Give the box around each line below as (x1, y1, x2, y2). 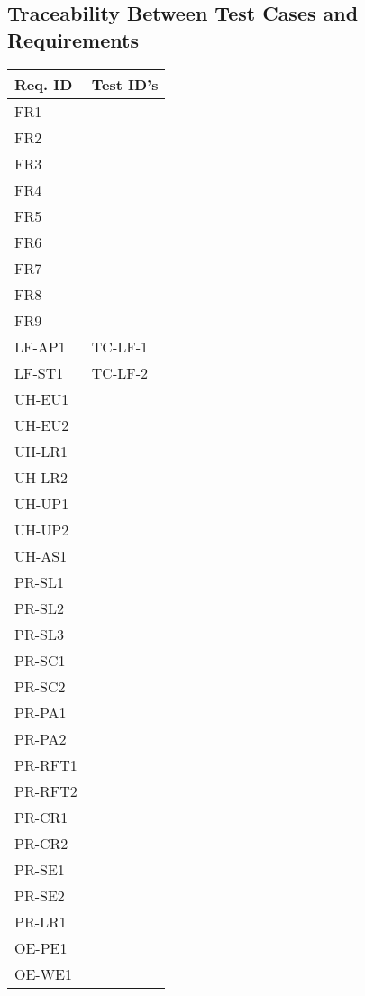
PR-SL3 (14, 623, 64, 644)
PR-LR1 (14, 910, 67, 932)
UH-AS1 (14, 544, 68, 566)
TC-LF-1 (91, 335, 148, 357)
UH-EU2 (14, 414, 69, 435)
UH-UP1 (14, 492, 69, 514)
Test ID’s (91, 73, 159, 95)
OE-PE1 (14, 937, 68, 958)
